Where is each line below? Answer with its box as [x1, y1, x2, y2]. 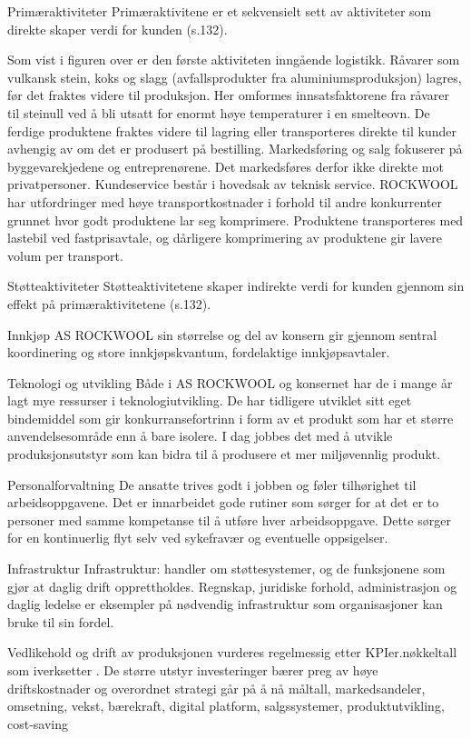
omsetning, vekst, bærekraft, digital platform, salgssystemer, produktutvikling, [7, 696, 445, 715]
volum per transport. [7, 245, 123, 265]
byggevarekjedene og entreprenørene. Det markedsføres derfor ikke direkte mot [7, 156, 444, 175]
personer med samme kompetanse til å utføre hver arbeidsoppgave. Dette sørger [7, 510, 451, 529]
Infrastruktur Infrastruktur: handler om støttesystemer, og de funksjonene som [7, 559, 446, 578]
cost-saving [7, 714, 69, 733]
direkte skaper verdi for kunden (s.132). [7, 19, 228, 38]
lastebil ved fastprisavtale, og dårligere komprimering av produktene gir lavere [7, 228, 442, 247]
